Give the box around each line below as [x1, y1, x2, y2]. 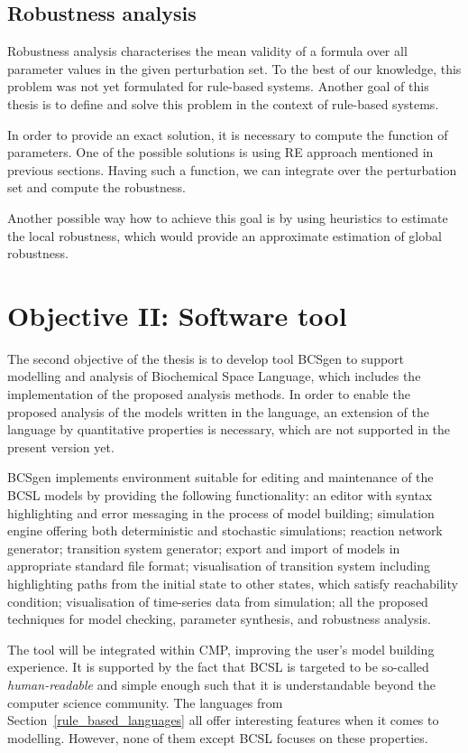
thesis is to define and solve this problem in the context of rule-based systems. [7, 94, 439, 113]
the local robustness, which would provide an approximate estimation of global [7, 226, 442, 245]
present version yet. [7, 437, 115, 456]
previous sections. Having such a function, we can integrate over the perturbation [7, 160, 457, 179]
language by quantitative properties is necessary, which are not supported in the [7, 420, 450, 439]
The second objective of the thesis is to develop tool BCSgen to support [7, 349, 405, 367]
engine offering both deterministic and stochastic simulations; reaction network [7, 521, 443, 540]
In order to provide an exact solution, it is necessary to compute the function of [7, 125, 448, 144]
